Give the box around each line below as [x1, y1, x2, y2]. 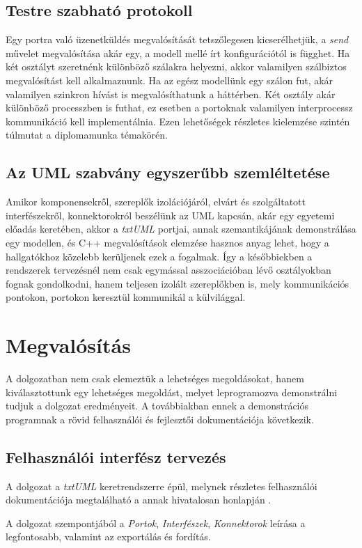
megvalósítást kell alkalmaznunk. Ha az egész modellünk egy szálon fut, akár [6, 72, 333, 87]
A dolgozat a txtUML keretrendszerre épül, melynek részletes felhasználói [6, 478, 317, 493]
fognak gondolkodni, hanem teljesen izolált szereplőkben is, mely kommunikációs [6, 276, 349, 290]
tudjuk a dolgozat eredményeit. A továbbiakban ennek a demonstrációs [6, 398, 309, 413]
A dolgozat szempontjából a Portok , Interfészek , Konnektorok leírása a [6, 515, 306, 530]
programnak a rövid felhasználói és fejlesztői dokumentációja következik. [6, 412, 314, 426]
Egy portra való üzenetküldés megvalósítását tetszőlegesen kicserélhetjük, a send [6, 32, 349, 47]
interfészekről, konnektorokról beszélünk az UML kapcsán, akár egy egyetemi [6, 208, 335, 222]
